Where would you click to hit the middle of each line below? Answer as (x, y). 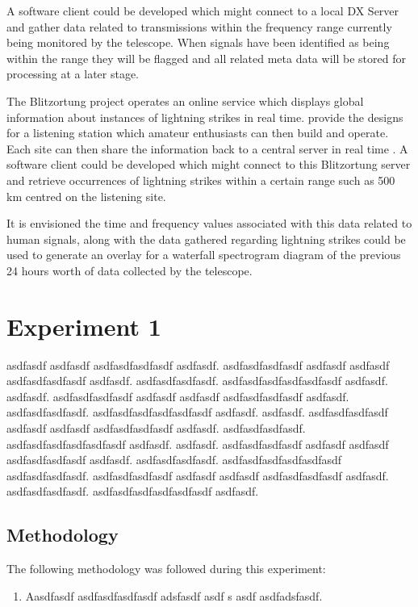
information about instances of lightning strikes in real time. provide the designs (205, 117)
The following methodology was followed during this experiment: (166, 569)
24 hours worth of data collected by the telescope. (130, 270)
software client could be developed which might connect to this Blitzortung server (209, 164)
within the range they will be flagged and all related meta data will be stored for (206, 58)
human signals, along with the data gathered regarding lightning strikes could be (206, 239)
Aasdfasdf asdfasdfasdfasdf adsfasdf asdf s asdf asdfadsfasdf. (174, 595)
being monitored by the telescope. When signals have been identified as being (198, 42)
